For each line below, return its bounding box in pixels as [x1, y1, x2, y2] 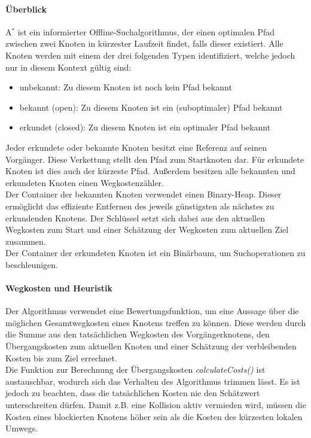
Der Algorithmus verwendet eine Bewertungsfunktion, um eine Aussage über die [5, 305, 299, 317]
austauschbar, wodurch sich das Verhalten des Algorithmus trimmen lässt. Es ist [5, 375, 300, 387]
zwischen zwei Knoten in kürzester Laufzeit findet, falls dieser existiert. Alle [5, 37, 283, 50]
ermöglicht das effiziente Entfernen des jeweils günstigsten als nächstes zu [5, 199, 275, 212]
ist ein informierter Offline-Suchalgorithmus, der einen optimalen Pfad [17, 25, 275, 38]
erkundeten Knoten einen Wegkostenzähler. [5, 176, 164, 188]
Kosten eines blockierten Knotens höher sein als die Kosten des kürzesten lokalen [5, 410, 303, 422]
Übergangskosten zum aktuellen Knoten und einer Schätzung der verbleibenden [5, 340, 297, 352]
